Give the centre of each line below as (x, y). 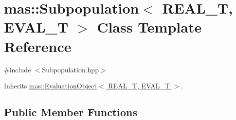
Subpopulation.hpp (70, 69)
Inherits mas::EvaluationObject (50, 86)
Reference (38, 46)
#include (18, 69)
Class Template (149, 27)
